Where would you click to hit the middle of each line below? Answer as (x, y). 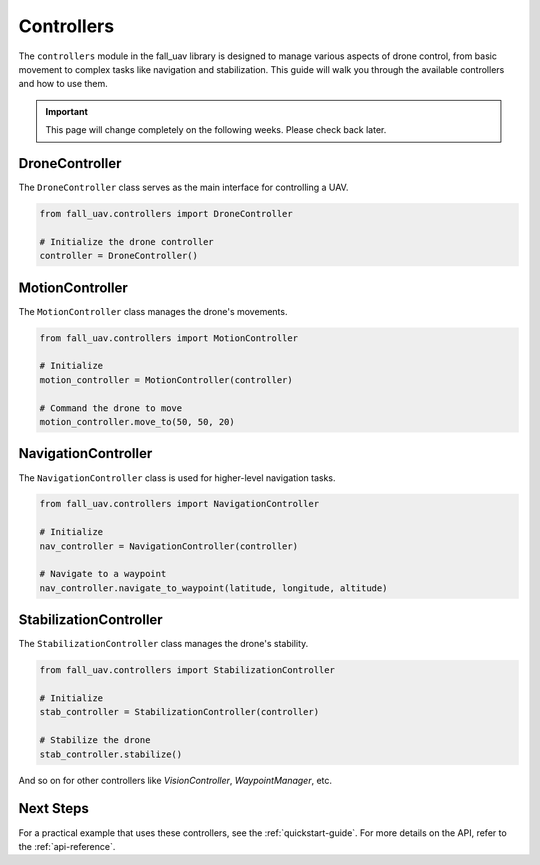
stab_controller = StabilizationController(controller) (179, 712)
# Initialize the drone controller (126, 241)
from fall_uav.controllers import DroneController (166, 213)
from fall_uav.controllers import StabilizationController (187, 670)
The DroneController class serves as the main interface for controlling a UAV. (183, 187)
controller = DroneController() (119, 256)
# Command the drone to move (111, 408)
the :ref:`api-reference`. (67, 846)
